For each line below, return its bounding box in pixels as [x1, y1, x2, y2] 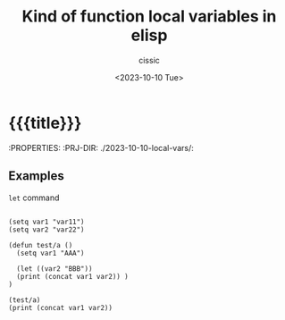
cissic [138, 55, 160, 65]
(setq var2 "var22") [8, 225, 86, 234]
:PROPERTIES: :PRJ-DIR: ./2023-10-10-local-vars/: [8, 142, 194, 153]
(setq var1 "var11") [8, 217, 86, 226]
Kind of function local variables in [21, 6, 277, 27]
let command [8, 192, 60, 203]
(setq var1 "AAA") [16, 248, 86, 257]
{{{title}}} [8, 113, 82, 133]
